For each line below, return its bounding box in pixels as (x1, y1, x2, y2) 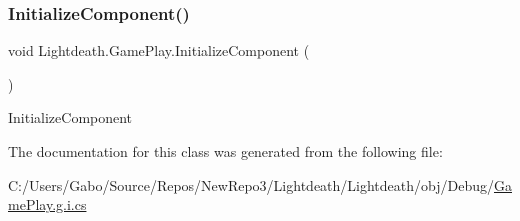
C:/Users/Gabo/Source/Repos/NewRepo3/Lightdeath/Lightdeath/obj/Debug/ (8, 174, 494, 195)
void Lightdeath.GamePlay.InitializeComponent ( (8, 40, 310, 61)
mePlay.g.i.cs (8, 194, 87, 215)
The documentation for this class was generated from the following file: (8, 141, 443, 161)
